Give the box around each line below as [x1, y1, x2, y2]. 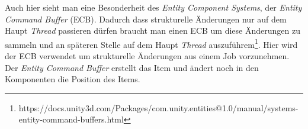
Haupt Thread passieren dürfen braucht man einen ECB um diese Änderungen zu [5, 24, 300, 37]
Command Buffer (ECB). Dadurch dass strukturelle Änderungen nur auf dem [5, 12, 287, 25]
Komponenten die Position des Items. [5, 73, 140, 85]
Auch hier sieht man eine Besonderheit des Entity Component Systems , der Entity [5, 1, 302, 13]
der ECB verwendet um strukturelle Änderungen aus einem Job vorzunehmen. [5, 50, 290, 62]
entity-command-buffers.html [18, 113, 124, 125]
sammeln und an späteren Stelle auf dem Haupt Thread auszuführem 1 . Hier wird [5, 36, 298, 50]
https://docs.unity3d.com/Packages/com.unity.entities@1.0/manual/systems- [18, 101, 299, 114]
